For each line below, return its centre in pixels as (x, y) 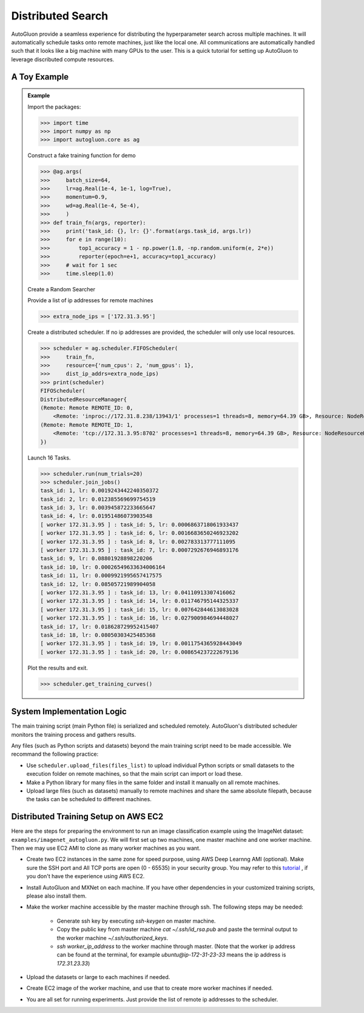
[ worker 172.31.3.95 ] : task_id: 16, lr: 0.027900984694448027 (140, 618)
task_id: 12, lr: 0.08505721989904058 (98, 584)
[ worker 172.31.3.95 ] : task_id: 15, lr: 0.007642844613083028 (140, 609)
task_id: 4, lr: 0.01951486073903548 (96, 516)
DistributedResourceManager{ (84, 399)
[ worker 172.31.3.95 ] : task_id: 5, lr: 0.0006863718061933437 (140, 524)
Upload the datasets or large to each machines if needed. (98, 977)
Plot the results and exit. (58, 668)
